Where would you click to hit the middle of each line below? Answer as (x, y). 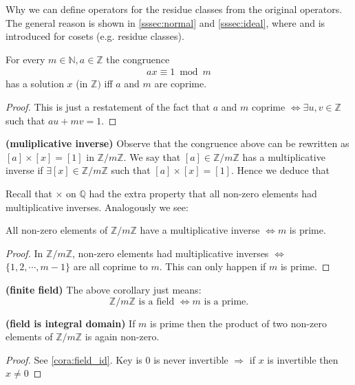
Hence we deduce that (283, 170)
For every (25, 59)
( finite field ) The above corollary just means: (104, 289)
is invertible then (303, 359)
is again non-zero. (122, 337)
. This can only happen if (213, 266)
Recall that (29, 193)
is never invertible (191, 359)
